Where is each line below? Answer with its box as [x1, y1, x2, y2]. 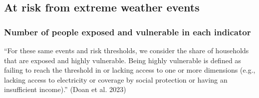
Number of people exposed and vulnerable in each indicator [4, 25, 251, 38]
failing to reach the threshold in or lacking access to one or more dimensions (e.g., [4, 65, 255, 75]
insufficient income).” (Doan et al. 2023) [4, 84, 126, 95]
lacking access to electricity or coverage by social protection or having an [4, 74, 228, 85]
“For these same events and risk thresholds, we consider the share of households [4, 45, 249, 55]
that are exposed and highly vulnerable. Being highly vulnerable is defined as [4, 55, 241, 65]
